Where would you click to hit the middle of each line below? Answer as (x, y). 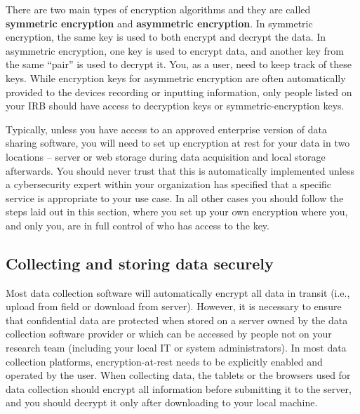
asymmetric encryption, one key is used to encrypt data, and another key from (175, 50)
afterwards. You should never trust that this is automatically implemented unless (180, 170)
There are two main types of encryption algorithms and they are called (158, 9)
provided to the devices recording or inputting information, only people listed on (179, 92)
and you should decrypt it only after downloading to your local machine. (162, 402)
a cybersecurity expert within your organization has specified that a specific (169, 184)
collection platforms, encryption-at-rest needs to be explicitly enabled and (164, 361)
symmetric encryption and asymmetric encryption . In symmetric (159, 23)
